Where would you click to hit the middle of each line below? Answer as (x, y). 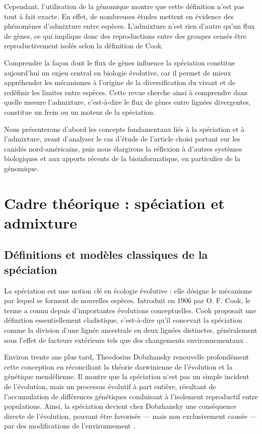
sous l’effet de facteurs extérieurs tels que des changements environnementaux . (126, 340)
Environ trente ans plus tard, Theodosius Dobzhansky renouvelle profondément (126, 357)
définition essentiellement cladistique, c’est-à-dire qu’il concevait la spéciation (123, 320)
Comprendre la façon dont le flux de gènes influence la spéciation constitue (120, 62)
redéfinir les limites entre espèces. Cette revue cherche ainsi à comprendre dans (126, 92)
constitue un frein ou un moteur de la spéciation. (80, 112)
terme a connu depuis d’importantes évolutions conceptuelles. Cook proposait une (130, 310)
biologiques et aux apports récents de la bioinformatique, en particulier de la (122, 158)
